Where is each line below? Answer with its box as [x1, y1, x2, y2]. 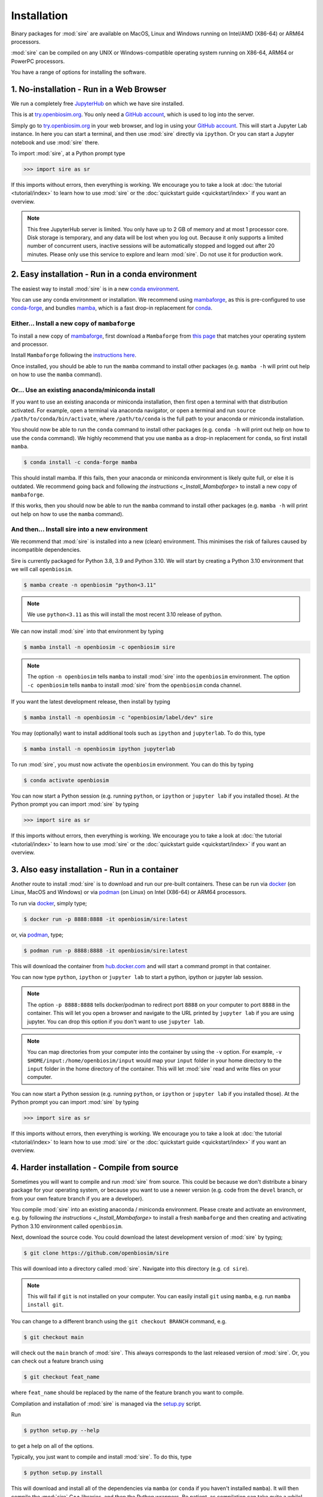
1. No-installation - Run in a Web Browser [11, 84, 167, 94]
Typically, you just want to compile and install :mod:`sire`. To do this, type [11, 1453, 192, 1460]
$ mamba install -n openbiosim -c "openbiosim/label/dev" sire [23, 714, 214, 721]
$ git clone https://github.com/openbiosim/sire [23, 1250, 169, 1257]
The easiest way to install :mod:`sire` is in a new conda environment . [11, 285, 179, 292]
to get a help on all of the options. [11, 1442, 94, 1449]
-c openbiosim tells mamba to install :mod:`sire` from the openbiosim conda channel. [27, 681, 242, 689]
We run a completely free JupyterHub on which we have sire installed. [11, 100, 184, 107]
